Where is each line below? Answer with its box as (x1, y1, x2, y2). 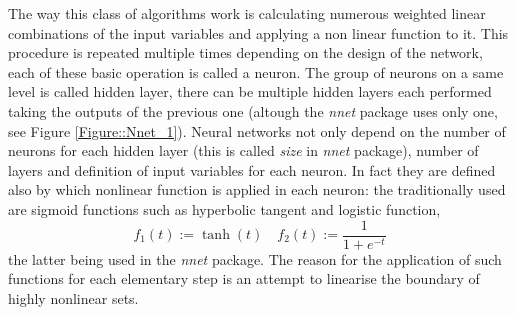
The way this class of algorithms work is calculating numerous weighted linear (8, 3, 486, 23)
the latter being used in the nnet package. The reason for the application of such (8, 248, 502, 269)
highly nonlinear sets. (8, 287, 139, 308)
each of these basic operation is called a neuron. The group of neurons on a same (8, 61, 504, 82)
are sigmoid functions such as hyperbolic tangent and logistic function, (8, 198, 441, 219)
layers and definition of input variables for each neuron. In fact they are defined (8, 159, 496, 180)
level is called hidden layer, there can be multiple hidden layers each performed (8, 81, 492, 102)
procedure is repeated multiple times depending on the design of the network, (8, 42, 483, 63)
